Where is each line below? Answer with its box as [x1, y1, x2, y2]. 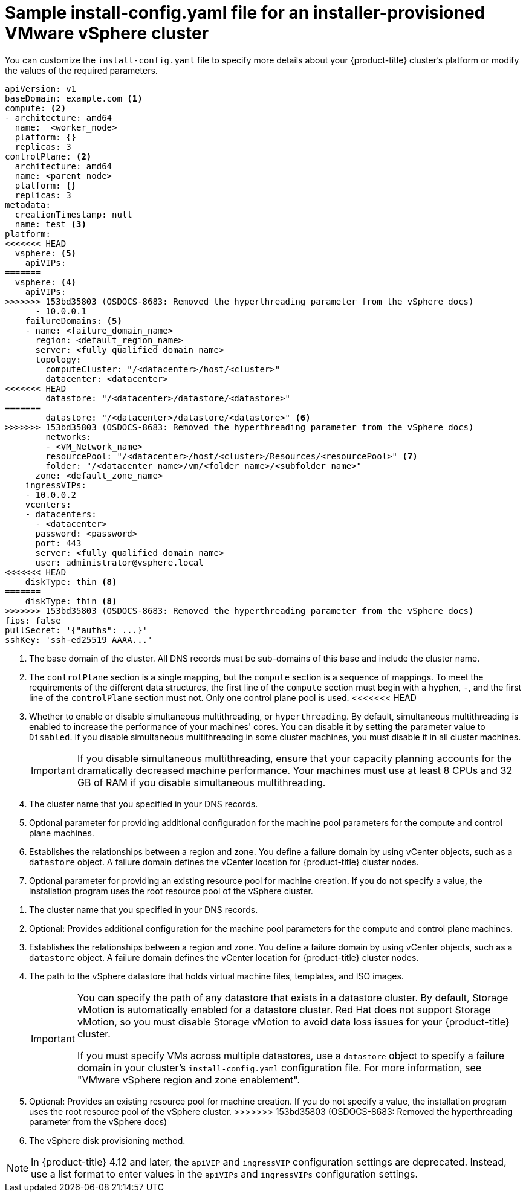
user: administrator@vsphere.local [35, 557, 204, 567]
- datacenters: [25, 509, 97, 519]
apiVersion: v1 [5, 83, 77, 94]
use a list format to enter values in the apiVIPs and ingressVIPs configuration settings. [31, 1167, 418, 1180]
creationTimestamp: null [15, 209, 132, 219]
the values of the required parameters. [5, 65, 158, 76]
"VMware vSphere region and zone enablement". [77, 1073, 300, 1086]
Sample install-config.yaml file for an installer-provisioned [5, 2, 485, 23]
